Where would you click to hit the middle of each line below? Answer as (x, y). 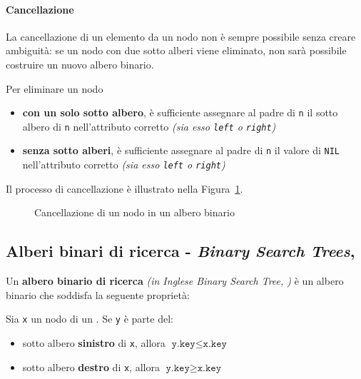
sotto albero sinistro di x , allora (94, 343)
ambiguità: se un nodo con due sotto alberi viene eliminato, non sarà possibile (176, 50)
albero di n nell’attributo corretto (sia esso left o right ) (149, 126)
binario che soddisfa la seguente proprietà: (98, 294)
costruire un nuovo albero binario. (80, 64)
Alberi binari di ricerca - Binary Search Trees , (180, 251)
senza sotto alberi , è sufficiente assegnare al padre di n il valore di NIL (181, 150)
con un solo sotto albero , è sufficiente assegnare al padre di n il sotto (180, 112)
